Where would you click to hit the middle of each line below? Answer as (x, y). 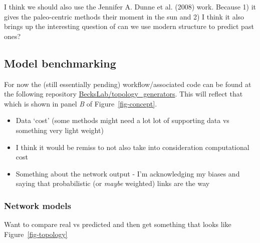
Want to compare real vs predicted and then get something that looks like (118, 224)
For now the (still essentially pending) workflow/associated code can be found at (128, 84)
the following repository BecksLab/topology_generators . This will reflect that (123, 94)
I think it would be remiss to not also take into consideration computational (133, 147)
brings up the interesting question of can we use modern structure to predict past (129, 26)
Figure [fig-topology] (36, 234)
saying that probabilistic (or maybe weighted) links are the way (113, 183)
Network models (38, 205)
